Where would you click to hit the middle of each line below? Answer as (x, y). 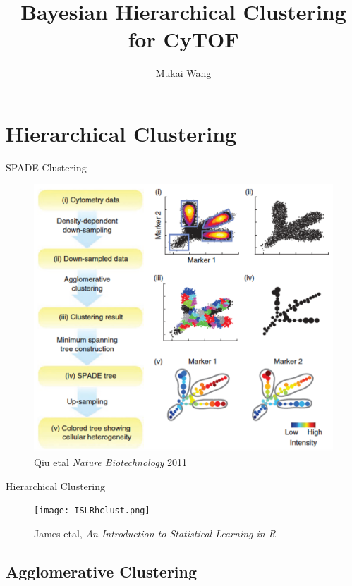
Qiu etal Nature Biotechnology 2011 (111, 462)
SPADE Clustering (46, 167)
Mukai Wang (183, 73)
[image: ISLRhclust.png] (92, 511)
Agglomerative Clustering (102, 572)
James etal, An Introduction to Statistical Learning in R (155, 533)
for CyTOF (183, 39)
